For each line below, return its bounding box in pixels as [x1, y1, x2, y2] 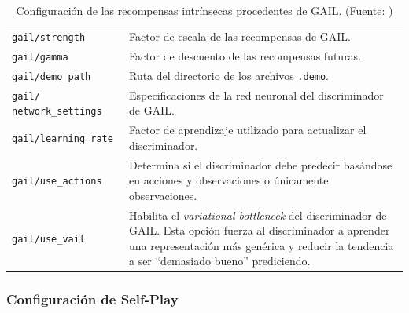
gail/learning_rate [12, 133, 113, 144]
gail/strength [12, 31, 86, 43]
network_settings [12, 106, 102, 118]
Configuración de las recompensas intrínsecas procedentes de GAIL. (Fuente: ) [16, 2, 393, 18]
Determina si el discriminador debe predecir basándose [128, 156, 392, 173]
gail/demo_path [12, 71, 91, 82]
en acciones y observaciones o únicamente [128, 172, 329, 188]
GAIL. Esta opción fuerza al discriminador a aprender [128, 222, 390, 238]
